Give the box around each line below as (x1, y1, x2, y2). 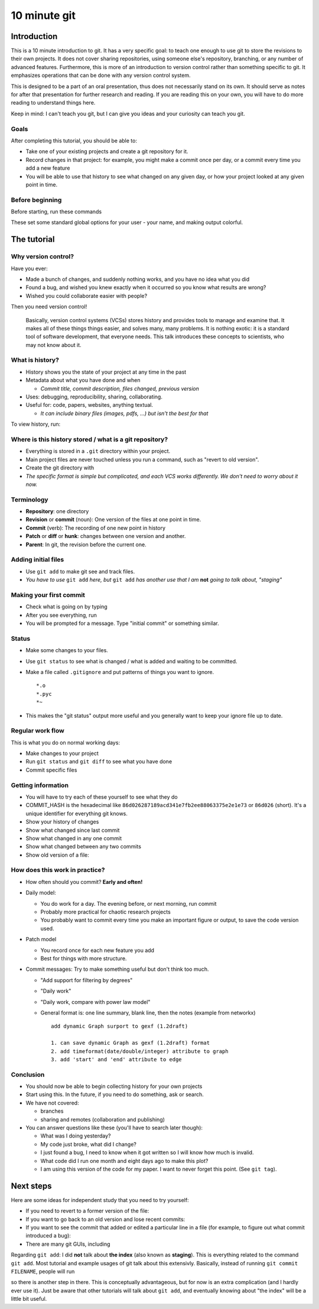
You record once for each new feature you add (40, 947, 155, 954)
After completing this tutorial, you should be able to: (11, 137, 137, 144)
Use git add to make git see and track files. (25, 568, 135, 575)
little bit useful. (11, 1295, 47, 1302)
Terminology (11, 495, 48, 504)
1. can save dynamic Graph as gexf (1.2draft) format (51, 1039, 210, 1046)
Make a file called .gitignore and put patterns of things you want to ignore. (25, 668, 214, 675)
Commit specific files (25, 766, 77, 773)
